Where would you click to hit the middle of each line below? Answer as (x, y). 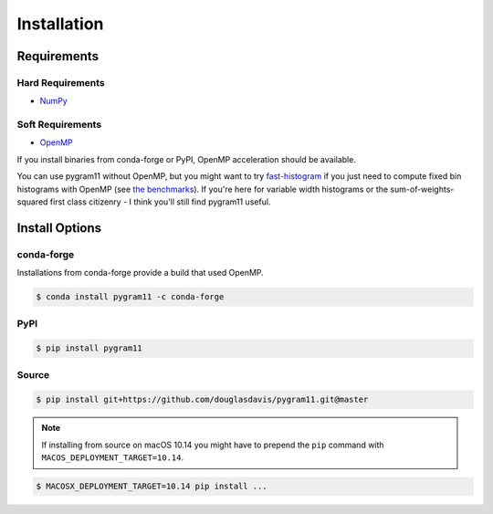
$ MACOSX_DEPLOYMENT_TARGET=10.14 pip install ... (152, 487)
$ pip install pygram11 (89, 348)
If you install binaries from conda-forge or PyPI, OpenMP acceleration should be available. (186, 159)
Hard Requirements (61, 82)
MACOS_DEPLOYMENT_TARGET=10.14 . (113, 457)
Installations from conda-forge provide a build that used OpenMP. (140, 273)
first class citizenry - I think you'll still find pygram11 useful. (160, 202)
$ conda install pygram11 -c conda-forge (130, 297)
